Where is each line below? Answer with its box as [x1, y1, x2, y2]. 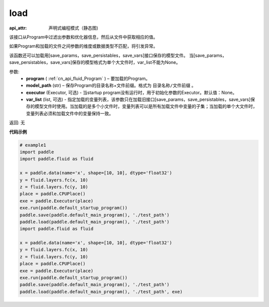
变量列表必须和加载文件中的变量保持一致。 [26, 110, 114, 116]
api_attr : [9, 25, 27, 31]
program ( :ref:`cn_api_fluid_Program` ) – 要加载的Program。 [26, 75, 150, 81]
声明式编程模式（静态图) [48, 25, 99, 31]
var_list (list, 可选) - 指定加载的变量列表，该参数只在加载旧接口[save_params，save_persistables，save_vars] [26, 96, 251, 102]
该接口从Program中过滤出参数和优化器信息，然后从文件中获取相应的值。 [9, 34, 158, 40]
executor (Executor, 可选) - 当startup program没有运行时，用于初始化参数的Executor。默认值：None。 [26, 89, 237, 95]
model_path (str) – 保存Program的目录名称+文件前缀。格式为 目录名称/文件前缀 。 [26, 82, 196, 88]
